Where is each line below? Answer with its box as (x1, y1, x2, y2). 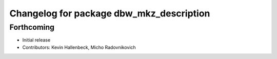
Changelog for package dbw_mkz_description (9, 8, 210, 19)
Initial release (22, 37, 51, 43)
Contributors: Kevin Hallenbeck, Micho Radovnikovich (22, 44, 136, 50)
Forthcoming (9, 23, 55, 32)
